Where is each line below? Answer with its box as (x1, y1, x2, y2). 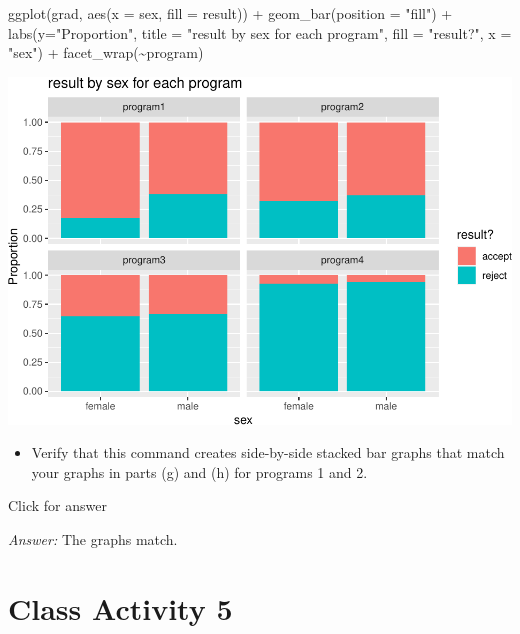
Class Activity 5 (8, 587, 233, 628)
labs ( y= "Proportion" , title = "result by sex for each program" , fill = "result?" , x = (8, 22, 512, 43)
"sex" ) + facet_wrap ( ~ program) (8, 42, 204, 63)
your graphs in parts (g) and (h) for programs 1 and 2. (31, 461, 368, 482)
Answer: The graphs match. (8, 528, 178, 549)
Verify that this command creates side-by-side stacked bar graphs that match (31, 442, 505, 463)
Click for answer (8, 495, 107, 516)
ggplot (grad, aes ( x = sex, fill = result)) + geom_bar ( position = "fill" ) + (8, 3, 453, 23)
